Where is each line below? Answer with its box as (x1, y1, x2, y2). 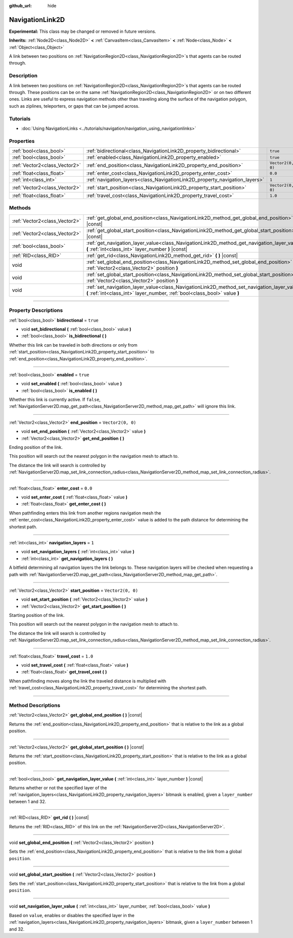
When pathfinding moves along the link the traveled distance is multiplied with (9, 678, 167, 684)
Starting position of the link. (9, 612, 65, 618)
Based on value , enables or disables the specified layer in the (9, 912, 135, 918)
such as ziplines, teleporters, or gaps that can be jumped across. (9, 103, 140, 109)
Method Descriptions (9, 702, 61, 708)
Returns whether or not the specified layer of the (9, 785, 107, 791)
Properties (9, 138, 35, 144)
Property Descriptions (9, 307, 63, 314)
